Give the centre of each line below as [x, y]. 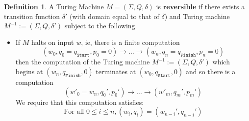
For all [74, 112]
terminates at [116, 71]
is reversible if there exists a [200, 6]
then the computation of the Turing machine [83, 62]
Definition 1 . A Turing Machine [54, 6]
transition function [32, 16]
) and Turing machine [197, 16]
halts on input [53, 42]
